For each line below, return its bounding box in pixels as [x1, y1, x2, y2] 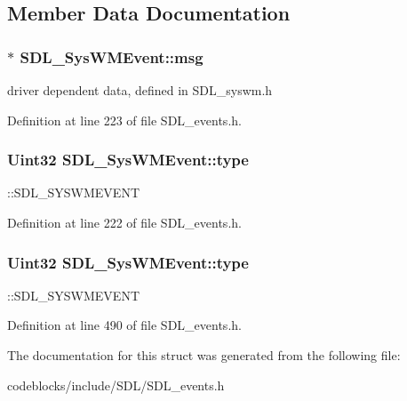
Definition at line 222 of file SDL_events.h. [7, 213, 242, 231]
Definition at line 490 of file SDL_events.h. [7, 316, 242, 334]
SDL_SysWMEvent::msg [20, 45, 203, 68]
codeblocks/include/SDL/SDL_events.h [7, 375, 225, 394]
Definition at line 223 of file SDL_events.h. [7, 110, 242, 129]
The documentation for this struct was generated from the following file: [7, 346, 401, 364]
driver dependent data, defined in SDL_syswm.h [7, 81, 273, 99]
